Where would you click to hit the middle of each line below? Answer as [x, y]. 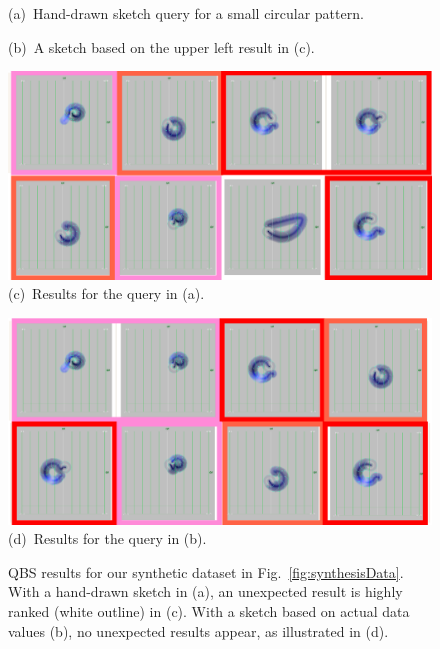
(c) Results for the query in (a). [106, 293]
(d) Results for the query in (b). [107, 538]
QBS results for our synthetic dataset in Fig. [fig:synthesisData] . [206, 571]
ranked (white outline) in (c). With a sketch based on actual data [209, 611]
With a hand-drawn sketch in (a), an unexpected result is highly [205, 591]
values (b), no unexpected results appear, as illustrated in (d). [198, 630]
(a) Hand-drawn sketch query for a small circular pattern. [186, 13]
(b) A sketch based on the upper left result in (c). [161, 46]
